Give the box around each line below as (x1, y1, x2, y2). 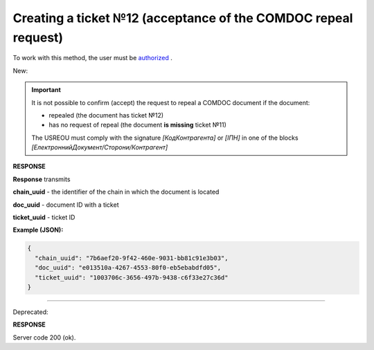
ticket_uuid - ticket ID (12, 213, 75, 221)
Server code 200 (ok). (12, 333, 76, 342)
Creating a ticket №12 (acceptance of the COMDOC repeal (12, 10, 353, 26)
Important (31, 86, 62, 94)
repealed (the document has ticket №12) (48, 111, 164, 119)
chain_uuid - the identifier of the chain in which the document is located (12, 187, 220, 196)
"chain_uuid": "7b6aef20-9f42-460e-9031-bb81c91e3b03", (35, 254, 229, 262)
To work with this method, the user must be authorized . (12, 54, 172, 62)
